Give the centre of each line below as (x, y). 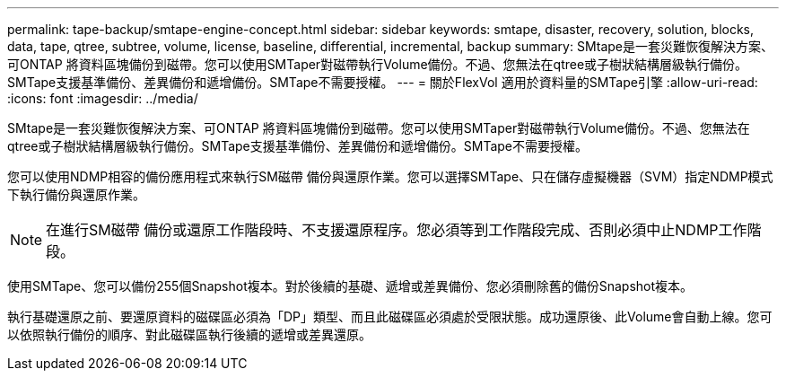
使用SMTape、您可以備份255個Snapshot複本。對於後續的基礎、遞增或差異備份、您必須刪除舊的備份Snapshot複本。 (350, 286)
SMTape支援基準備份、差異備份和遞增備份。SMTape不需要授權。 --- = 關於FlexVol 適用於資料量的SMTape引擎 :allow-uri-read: (383, 82)
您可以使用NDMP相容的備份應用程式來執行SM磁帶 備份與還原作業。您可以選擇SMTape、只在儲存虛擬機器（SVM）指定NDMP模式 (390, 176)
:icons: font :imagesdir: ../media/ (103, 98)
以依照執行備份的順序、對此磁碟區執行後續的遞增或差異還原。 (189, 334)
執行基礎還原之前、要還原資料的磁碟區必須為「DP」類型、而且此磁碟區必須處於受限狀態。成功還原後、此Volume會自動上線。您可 (390, 316)
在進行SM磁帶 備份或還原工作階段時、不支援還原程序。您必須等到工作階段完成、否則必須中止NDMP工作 (397, 230)
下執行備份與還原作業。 (76, 194)
